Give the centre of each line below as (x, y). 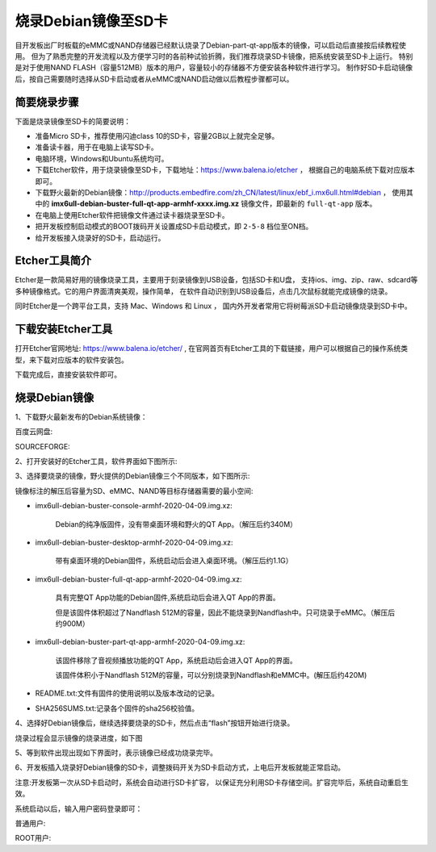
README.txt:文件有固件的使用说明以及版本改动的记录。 (127, 693)
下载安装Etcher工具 (64, 330)
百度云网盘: (34, 432)
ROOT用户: (33, 838)
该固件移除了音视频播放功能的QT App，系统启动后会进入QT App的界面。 (176, 660)
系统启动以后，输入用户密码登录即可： (79, 808)
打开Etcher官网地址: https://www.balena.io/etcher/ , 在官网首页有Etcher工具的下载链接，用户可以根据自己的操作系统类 (211, 349)
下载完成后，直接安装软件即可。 (68, 374)
